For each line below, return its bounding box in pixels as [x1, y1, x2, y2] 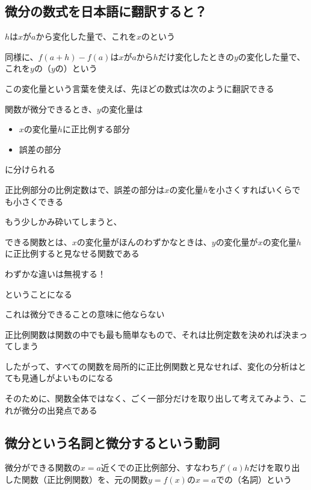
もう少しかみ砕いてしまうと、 [5, 215, 122, 228]
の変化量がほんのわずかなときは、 [76, 235, 212, 248]
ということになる [5, 287, 72, 300]
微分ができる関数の [5, 461, 81, 474]
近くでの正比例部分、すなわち [100, 461, 219, 474]
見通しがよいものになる [21, 372, 114, 384]
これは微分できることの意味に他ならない [5, 308, 165, 320]
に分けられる [5, 163, 55, 176]
